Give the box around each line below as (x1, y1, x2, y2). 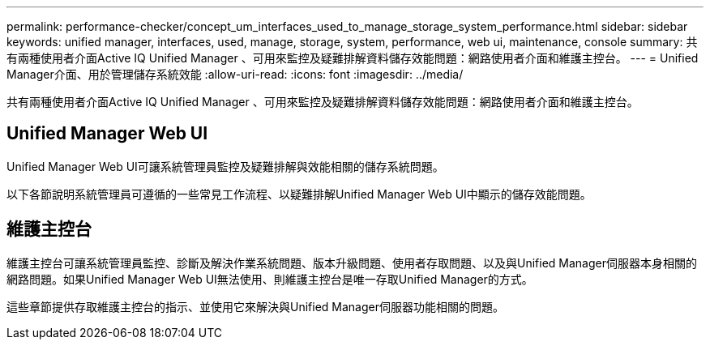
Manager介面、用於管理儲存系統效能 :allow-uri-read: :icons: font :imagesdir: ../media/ (6, 67, 464, 81)
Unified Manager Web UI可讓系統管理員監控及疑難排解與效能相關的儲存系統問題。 (6, 159, 444, 173)
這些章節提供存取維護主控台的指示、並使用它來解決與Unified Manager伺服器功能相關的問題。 (6, 299, 504, 314)
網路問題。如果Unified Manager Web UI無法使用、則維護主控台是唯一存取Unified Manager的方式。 (6, 271, 533, 286)
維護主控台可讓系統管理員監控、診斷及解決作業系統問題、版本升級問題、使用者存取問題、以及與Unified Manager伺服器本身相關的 (6, 255, 697, 270)
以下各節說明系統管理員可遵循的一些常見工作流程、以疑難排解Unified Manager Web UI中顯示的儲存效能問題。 (6, 186, 592, 201)
